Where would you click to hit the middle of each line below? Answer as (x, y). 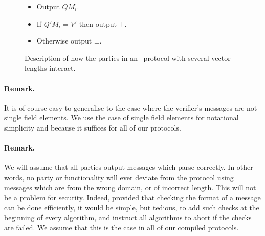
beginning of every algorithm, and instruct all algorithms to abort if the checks (128, 217)
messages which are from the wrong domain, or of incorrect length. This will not (130, 187)
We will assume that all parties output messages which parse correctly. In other (129, 167)
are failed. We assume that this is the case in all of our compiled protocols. (122, 227)
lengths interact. (50, 68)
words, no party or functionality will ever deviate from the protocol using (119, 177)
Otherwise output (64, 41)
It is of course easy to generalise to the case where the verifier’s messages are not (131, 107)
